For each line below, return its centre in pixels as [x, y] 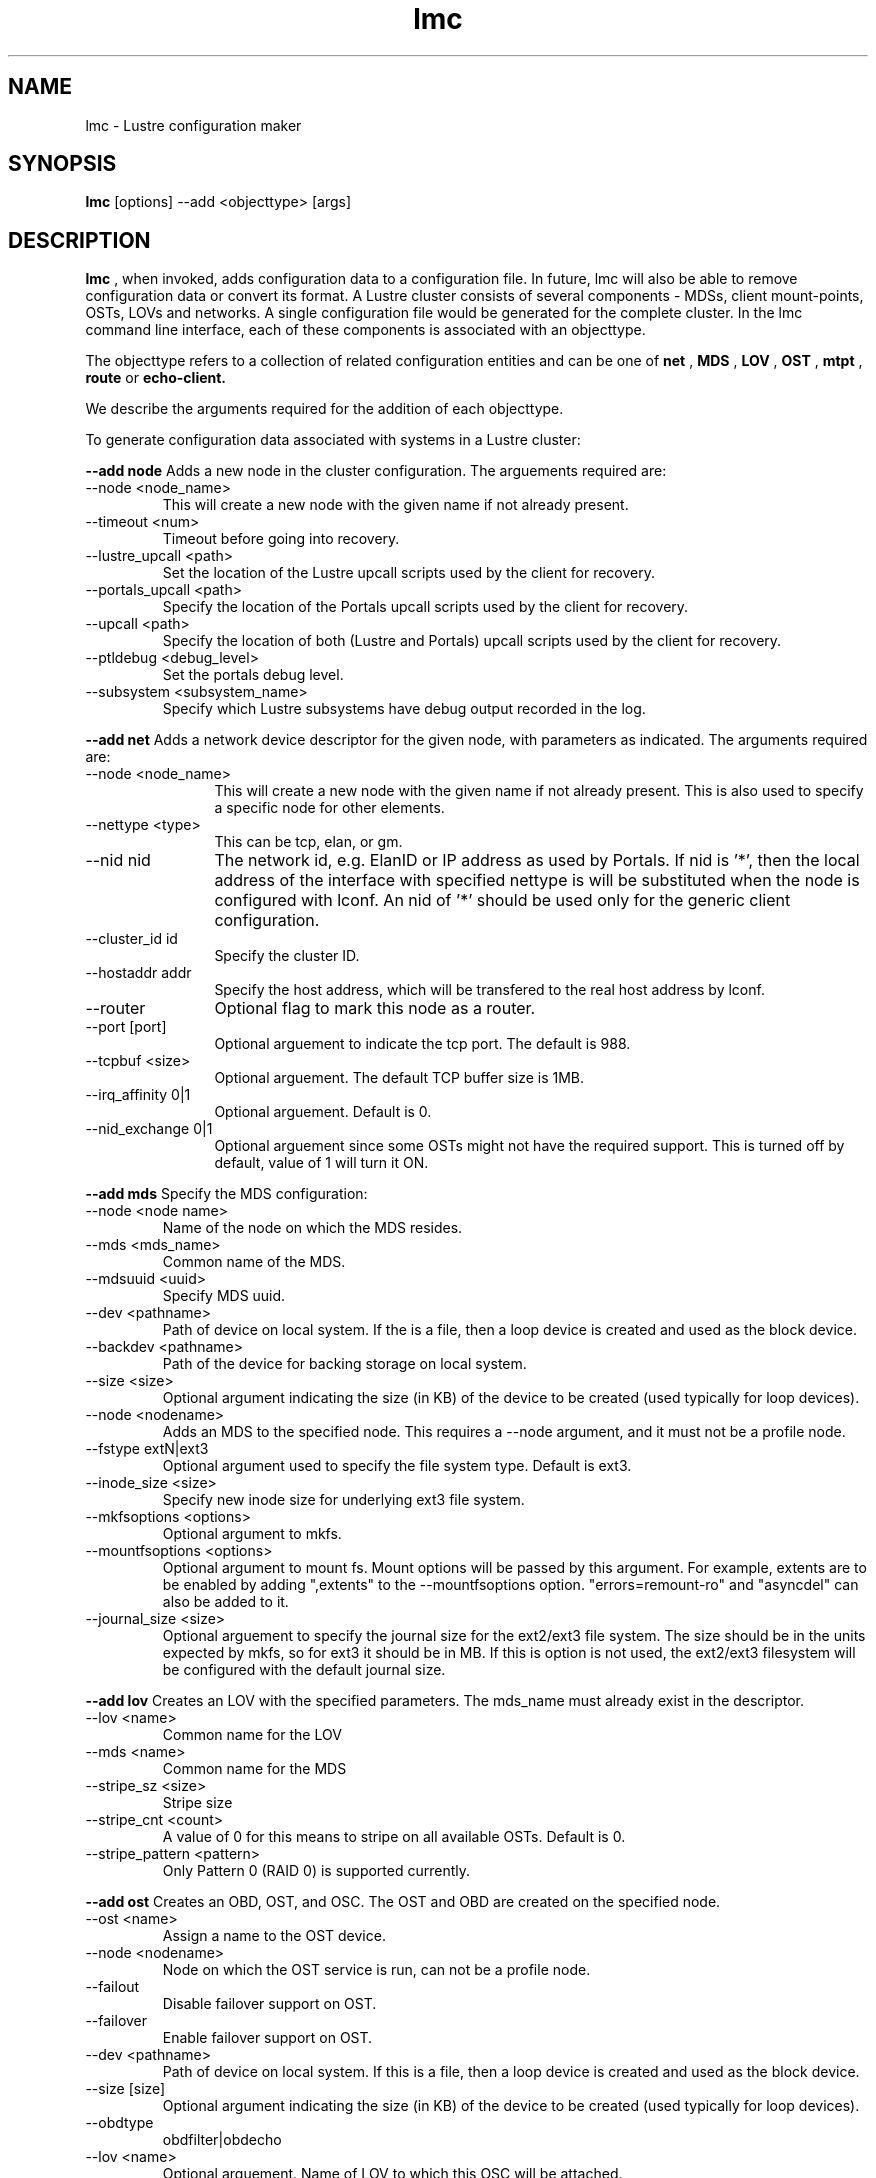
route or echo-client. [156, 378]
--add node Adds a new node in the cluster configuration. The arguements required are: [376, 471]
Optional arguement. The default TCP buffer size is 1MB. [399, 1078]
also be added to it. [225, 1602]
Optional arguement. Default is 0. [323, 1112]
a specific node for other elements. [329, 808]
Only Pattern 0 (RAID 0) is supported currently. [316, 1871]
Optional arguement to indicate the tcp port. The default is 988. [422, 1044]
